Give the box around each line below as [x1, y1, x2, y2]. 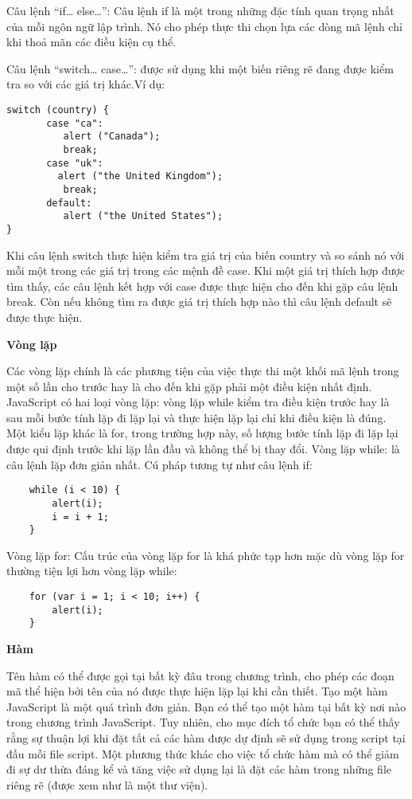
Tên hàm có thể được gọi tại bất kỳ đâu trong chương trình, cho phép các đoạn [6, 667, 395, 683]
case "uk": [46, 157, 103, 169]
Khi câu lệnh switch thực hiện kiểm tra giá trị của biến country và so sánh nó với [6, 246, 405, 263]
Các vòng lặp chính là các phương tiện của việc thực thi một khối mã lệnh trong [6, 362, 399, 379]
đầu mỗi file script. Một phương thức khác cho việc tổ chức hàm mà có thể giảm [6, 745, 399, 762]
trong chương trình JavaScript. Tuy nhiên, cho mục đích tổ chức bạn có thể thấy [6, 714, 400, 730]
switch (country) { [6, 104, 109, 116]
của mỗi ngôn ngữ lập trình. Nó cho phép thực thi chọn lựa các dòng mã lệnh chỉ [6, 18, 402, 34]
